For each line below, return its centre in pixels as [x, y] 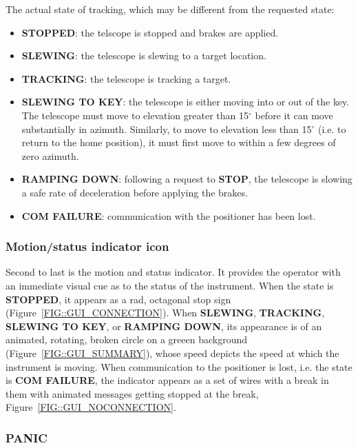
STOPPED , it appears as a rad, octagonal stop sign [118, 299]
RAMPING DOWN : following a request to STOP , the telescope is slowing [187, 179]
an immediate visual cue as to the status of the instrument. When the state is [170, 285]
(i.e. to [332, 129]
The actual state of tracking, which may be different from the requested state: [170, 9]
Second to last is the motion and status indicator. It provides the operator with [173, 272]
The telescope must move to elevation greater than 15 [135, 115]
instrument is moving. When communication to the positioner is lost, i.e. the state [179, 366]
